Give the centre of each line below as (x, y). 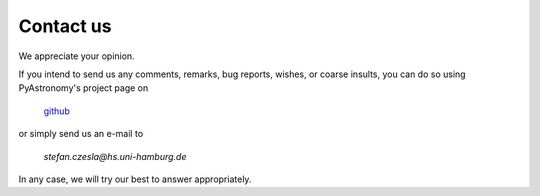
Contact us (65, 26)
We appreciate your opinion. (76, 56)
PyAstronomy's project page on (83, 88)
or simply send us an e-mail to (81, 134)
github (56, 111)
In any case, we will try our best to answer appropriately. (135, 179)
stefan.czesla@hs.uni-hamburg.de (115, 156)
